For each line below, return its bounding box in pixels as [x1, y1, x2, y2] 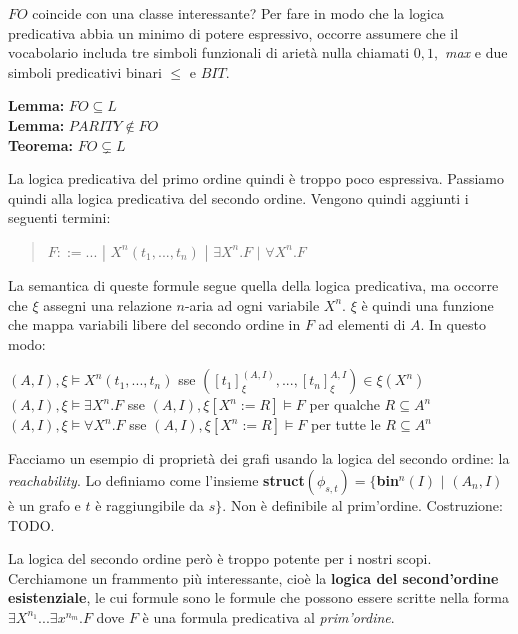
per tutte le [311, 414, 381, 435]
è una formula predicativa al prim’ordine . [142, 606, 395, 627]
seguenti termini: [8, 207, 111, 228]
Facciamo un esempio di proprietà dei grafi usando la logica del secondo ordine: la [8, 448, 510, 469]
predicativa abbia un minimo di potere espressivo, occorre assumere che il [8, 22, 459, 43]
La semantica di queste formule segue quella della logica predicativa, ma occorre [8, 274, 499, 295]
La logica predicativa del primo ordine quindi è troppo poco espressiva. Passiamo [8, 168, 505, 189]
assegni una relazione [43, 294, 172, 315]
